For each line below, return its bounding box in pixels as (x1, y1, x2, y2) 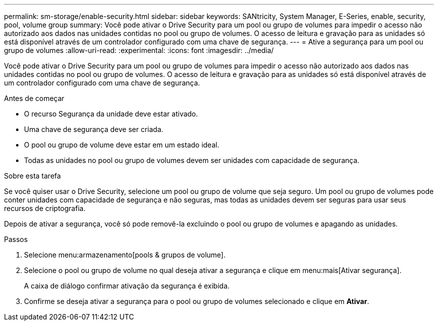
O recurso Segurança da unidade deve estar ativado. (24, 109, 198, 118)
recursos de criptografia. (4, 204, 85, 212)
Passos (4, 235, 28, 243)
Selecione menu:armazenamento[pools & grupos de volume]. (24, 250, 225, 259)
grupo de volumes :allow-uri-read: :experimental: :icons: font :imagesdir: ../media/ (4, 46, 274, 54)
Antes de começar (4, 94, 64, 102)
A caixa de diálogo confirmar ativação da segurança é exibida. (24, 281, 230, 290)
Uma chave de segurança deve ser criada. (24, 125, 163, 133)
